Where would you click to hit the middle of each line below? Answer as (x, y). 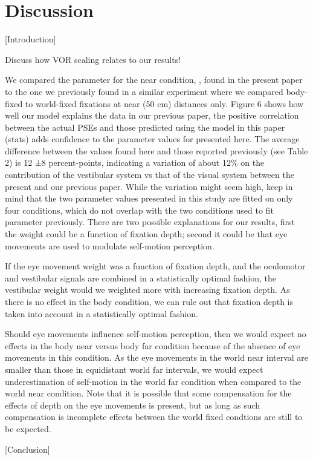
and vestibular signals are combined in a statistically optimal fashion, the (140, 278)
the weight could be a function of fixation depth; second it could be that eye (146, 234)
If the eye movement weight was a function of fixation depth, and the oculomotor (155, 266)
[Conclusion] (27, 449)
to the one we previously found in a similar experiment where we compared (144, 91)
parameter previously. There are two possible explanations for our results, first (150, 222)
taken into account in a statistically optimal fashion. (102, 313)
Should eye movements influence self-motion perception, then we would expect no (156, 334)
